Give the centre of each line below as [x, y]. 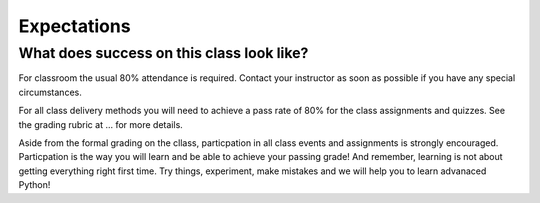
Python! [34, 185]
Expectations [74, 26]
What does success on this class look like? [163, 53]
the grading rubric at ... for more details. [101, 124]
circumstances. [50, 92]
